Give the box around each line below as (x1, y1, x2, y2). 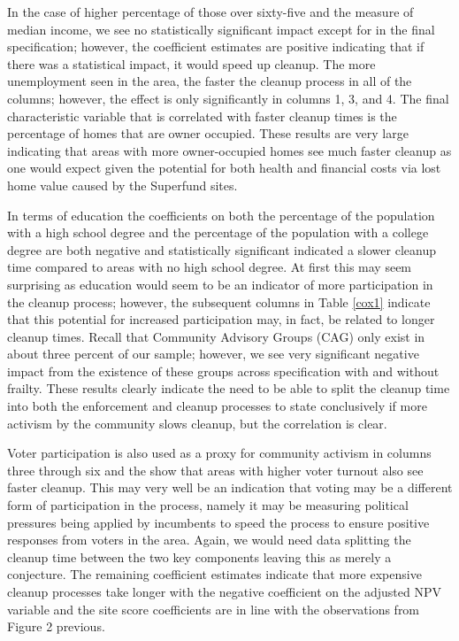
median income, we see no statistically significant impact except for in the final (7, 19, 435, 38)
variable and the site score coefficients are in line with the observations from (7, 599, 420, 618)
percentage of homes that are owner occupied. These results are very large (7, 124, 409, 143)
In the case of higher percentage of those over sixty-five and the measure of (7, 3, 414, 20)
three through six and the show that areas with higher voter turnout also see (7, 460, 424, 479)
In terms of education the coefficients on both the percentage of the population (7, 205, 435, 224)
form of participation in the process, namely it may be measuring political (7, 496, 409, 514)
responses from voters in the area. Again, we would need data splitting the (7, 530, 411, 549)
